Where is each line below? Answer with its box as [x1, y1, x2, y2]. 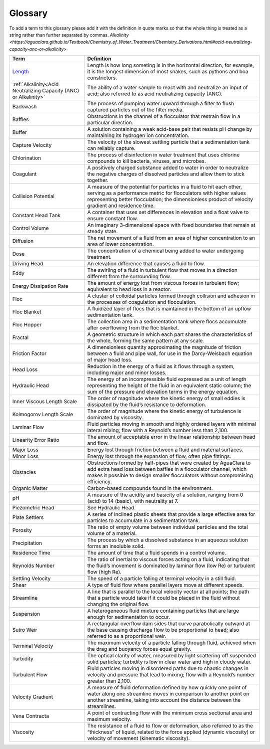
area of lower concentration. [87, 241, 154, 248]
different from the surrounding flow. [87, 273, 171, 280]
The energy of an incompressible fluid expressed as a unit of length [87, 376, 247, 383]
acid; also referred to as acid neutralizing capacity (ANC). [87, 90, 222, 97]
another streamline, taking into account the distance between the [87, 697, 241, 704]
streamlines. [87, 703, 116, 710]
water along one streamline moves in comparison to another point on [87, 690, 249, 697]
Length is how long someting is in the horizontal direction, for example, [87, 62, 254, 69]
